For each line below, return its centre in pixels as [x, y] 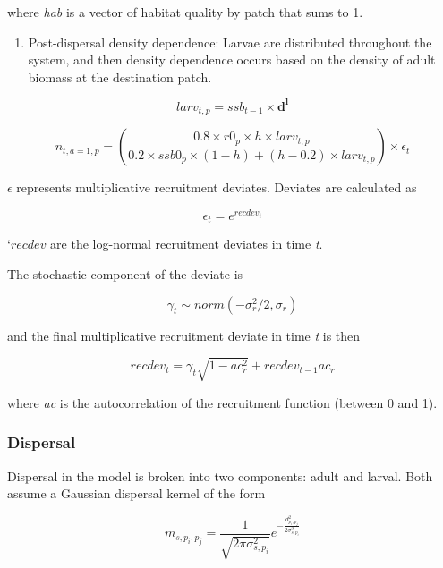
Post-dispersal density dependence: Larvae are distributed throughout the [230, 42]
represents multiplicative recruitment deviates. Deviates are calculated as [217, 187]
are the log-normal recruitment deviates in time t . [187, 244]
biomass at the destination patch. [120, 76]
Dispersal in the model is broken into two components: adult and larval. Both [220, 475]
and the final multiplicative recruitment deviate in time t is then [184, 335]
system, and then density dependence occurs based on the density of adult [232, 59]
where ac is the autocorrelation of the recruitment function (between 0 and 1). [222, 402]
